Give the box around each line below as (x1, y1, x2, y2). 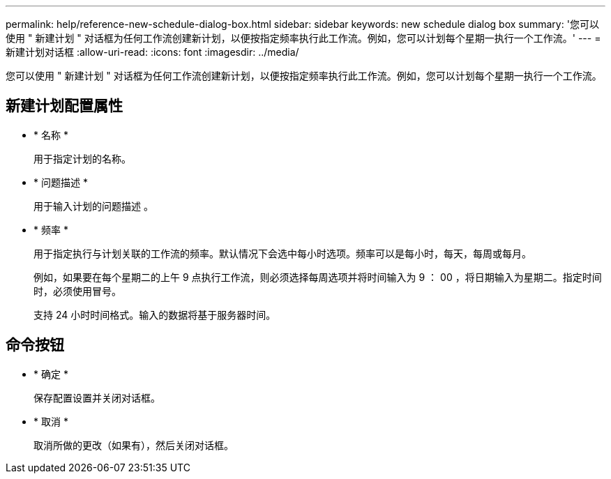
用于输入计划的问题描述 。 (33, 199, 153, 212)
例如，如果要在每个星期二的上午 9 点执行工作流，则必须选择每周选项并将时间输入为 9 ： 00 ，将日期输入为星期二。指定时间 (33, 271, 602, 283)
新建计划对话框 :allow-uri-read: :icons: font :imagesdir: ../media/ (6, 46, 299, 58)
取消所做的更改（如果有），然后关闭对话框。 (33, 439, 234, 451)
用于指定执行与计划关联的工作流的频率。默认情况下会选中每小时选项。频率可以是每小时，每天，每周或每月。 (33, 247, 531, 259)
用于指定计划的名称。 (33, 152, 131, 165)
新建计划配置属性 (6, 97, 123, 115)
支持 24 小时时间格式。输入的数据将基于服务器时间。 (33, 308, 276, 321)
